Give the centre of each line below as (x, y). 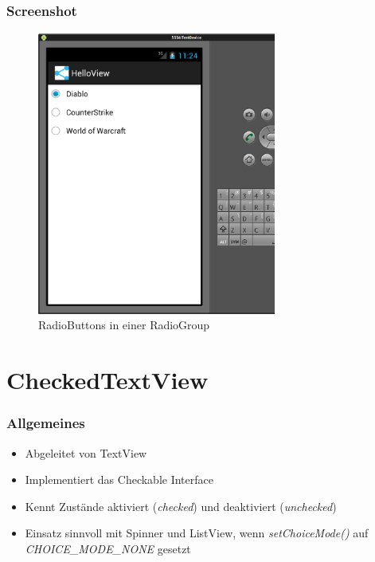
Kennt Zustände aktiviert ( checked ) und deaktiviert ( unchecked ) (181, 506)
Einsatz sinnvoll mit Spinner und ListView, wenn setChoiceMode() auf (197, 533)
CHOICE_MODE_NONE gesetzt (108, 548)
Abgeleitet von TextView (86, 452)
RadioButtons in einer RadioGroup (124, 325)
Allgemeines (46, 423)
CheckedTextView (107, 380)
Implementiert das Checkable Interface (119, 479)
